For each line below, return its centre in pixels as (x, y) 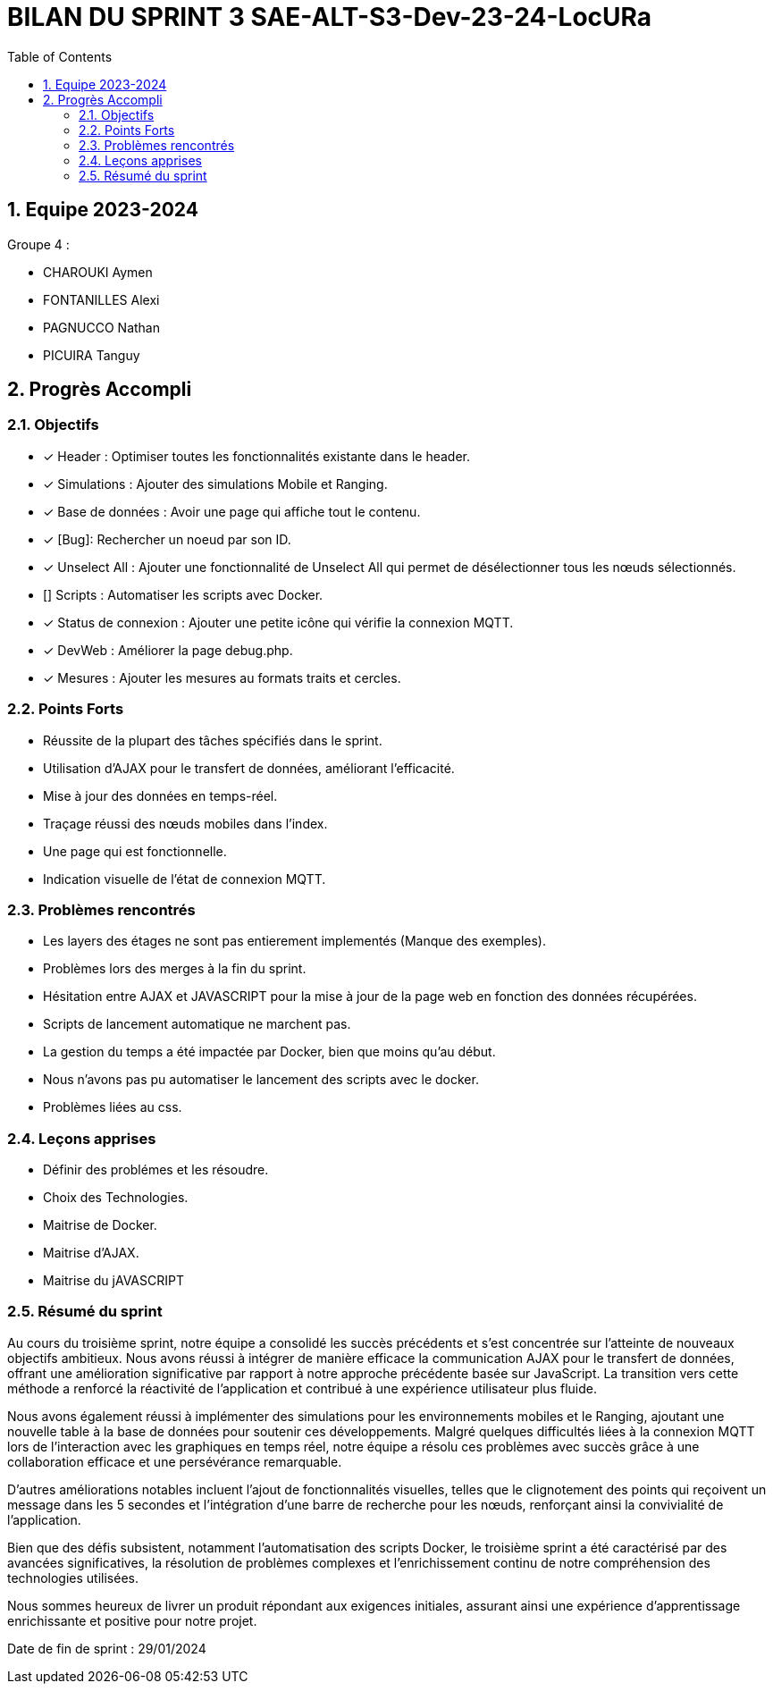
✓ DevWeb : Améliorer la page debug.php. (168, 650)
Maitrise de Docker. (100, 1225)
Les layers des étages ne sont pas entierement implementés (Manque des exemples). (295, 941)
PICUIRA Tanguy (92, 355)
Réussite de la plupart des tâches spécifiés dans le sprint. (213, 740)
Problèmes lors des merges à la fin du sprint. (175, 969)
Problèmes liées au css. (113, 1107)
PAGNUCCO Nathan (101, 327)
